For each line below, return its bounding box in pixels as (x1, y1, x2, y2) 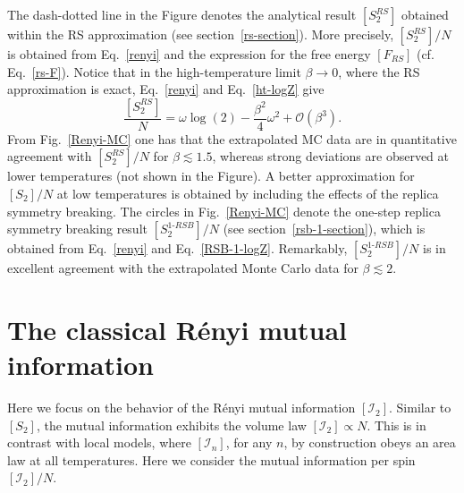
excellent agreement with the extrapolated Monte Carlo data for (7, 259, 359, 277)
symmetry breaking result (7, 219, 148, 238)
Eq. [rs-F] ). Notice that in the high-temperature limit (7, 62, 301, 81)
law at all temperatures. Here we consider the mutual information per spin (7, 450, 416, 469)
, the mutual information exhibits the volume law (36, 415, 307, 434)
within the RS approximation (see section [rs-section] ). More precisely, (7, 25, 394, 43)
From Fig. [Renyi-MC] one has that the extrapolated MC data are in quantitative (7, 129, 457, 148)
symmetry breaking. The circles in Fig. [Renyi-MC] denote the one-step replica (7, 201, 441, 220)
